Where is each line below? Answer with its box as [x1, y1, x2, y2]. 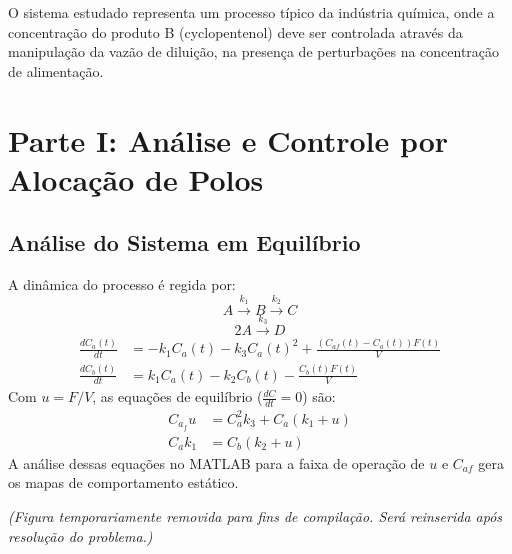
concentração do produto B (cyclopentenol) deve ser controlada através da [8, 21, 463, 42]
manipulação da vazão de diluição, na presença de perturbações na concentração [8, 41, 500, 62]
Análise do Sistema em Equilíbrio [8, 227, 361, 258]
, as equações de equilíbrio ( [92, 386, 263, 407]
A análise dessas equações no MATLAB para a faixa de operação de [8, 452, 425, 473]
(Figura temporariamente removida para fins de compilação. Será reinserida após [8, 505, 503, 526]
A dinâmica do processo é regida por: [8, 274, 236, 295]
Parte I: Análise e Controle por [8, 119, 449, 160]
